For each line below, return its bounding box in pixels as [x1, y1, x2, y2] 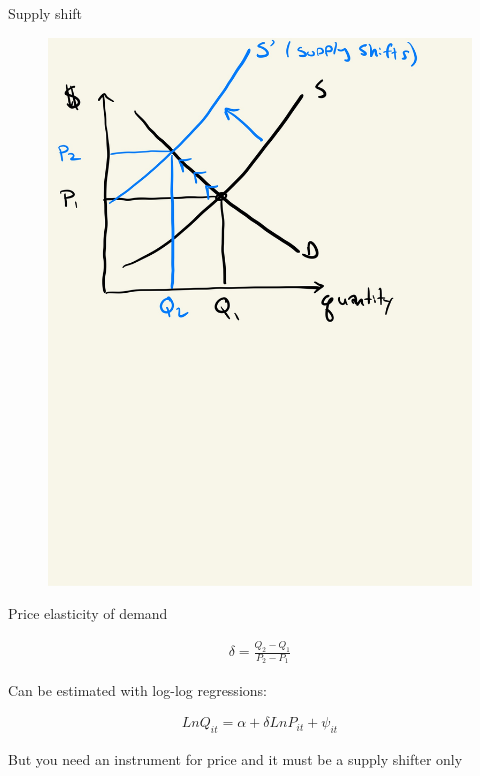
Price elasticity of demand [8, 603, 168, 624]
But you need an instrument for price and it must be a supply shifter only [8, 748, 463, 769]
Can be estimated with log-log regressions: [8, 679, 267, 700]
